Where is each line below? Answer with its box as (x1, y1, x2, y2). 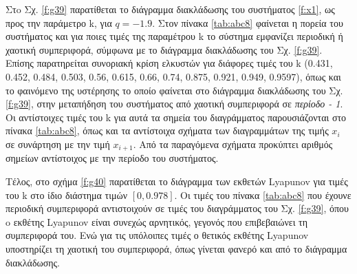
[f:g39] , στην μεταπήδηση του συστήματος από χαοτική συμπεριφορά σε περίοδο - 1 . (6, 96, 343, 111)
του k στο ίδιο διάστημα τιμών (6, 187, 128, 202)
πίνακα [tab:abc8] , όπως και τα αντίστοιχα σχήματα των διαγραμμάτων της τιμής (6, 123, 329, 138)
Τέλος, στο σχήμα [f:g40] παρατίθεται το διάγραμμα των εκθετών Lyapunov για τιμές (6, 173, 348, 188)
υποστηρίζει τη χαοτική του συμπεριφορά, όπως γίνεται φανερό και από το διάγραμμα (6, 241, 347, 255)
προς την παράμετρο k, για (6, 15, 112, 30)
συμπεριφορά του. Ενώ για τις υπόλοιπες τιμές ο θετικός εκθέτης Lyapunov (6, 228, 309, 242)
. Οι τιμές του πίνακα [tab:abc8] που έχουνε (174, 187, 351, 202)
